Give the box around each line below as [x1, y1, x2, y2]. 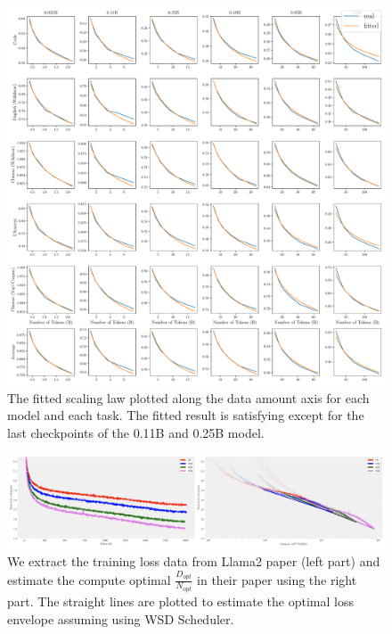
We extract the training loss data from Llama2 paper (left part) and [7, 551, 380, 570]
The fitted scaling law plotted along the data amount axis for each [7, 388, 370, 407]
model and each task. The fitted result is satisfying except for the [7, 406, 364, 424]
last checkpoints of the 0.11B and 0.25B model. [7, 423, 265, 441]
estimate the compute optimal [7, 570, 171, 589]
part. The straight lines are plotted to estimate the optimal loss [7, 591, 354, 610]
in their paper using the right [197, 570, 357, 589]
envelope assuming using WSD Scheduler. [7, 609, 234, 628]
